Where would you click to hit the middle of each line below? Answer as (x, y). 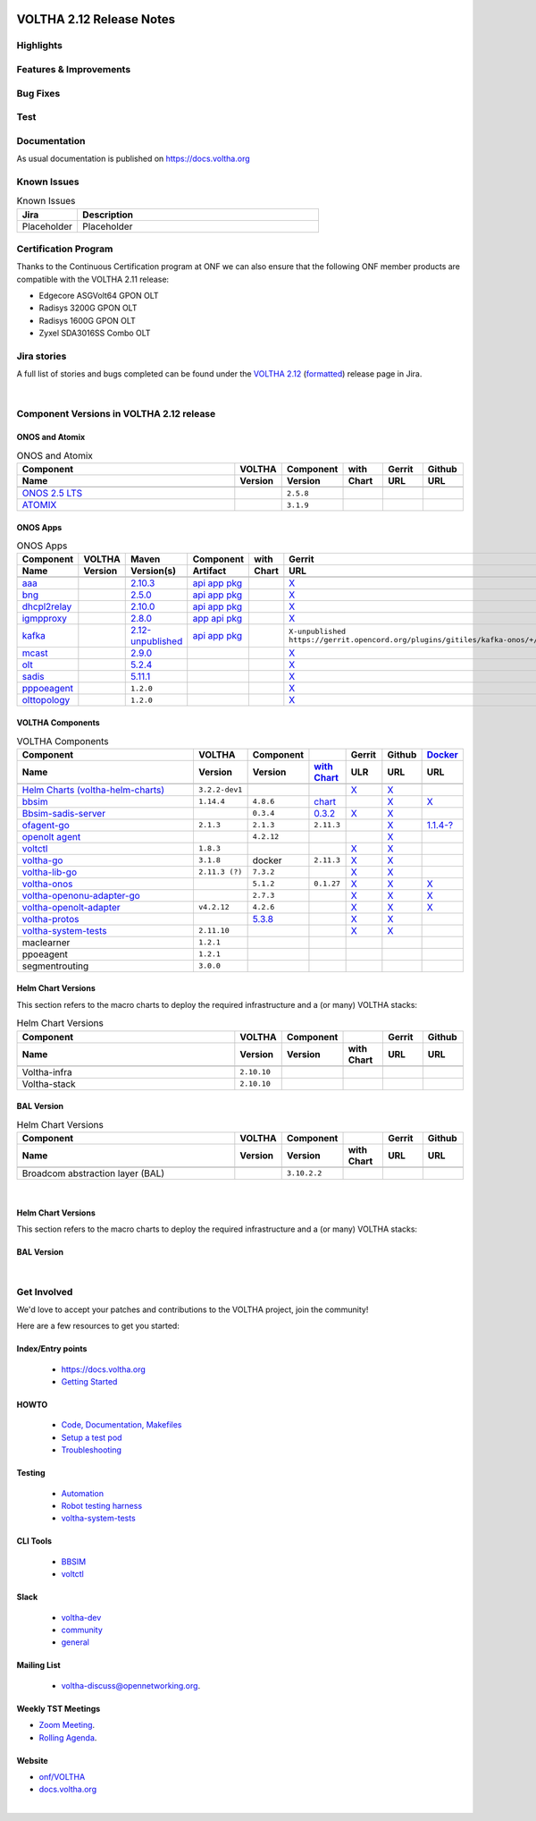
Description (108, 215)
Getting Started (89, 1382)
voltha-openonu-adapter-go (81, 895)
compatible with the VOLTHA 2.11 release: (93, 279)
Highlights (39, 46)
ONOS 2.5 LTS (52, 494)
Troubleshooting (92, 1450)
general (75, 1642)
